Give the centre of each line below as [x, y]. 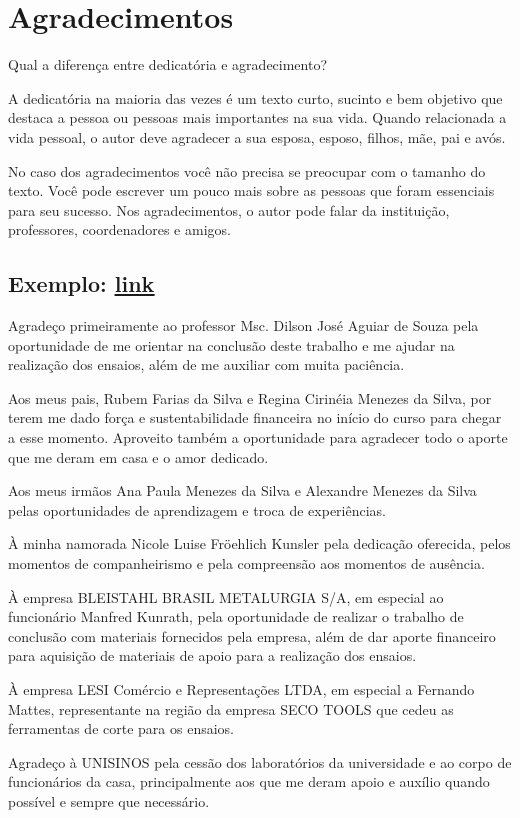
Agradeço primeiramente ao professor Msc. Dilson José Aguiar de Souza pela [243, 325]
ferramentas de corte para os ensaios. [121, 728]
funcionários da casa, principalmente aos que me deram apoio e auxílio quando [249, 781]
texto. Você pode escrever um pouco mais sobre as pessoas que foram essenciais [251, 190]
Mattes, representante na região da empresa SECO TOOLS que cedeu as [231, 708]
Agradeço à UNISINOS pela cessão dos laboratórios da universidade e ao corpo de [260, 761]
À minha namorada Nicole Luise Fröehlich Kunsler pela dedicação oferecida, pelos [259, 543]
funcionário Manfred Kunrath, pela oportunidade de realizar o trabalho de [236, 616]
